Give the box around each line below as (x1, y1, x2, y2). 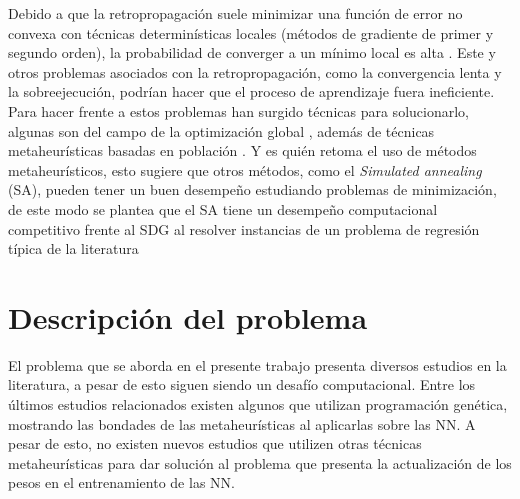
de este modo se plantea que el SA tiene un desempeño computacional (8, 198, 438, 219)
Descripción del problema (8, 296, 368, 337)
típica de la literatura (8, 238, 139, 259)
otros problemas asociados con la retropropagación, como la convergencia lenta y (8, 61, 502, 82)
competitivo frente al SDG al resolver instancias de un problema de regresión (8, 218, 480, 239)
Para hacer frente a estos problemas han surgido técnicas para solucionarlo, (8, 100, 469, 121)
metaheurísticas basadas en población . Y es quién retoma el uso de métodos (8, 140, 477, 161)
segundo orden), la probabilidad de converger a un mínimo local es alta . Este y (8, 42, 496, 63)
